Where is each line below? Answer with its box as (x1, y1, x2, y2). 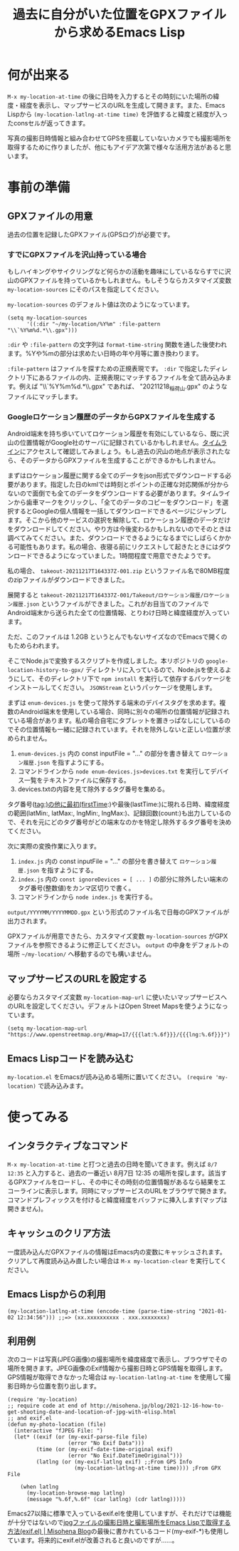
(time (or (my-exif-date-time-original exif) (36, 1446, 174, 1453)
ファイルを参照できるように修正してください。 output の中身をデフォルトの (7, 941, 229, 949)
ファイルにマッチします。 (7, 393, 82, 401)
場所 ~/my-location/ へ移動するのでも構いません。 (7, 949, 155, 959)
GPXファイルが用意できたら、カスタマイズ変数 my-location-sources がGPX (7, 932, 228, 941)
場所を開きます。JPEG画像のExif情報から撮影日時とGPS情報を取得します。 (7, 1364, 226, 1373)
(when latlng (20, 1483, 59, 1490)
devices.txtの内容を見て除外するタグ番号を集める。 (17, 785, 169, 793)
